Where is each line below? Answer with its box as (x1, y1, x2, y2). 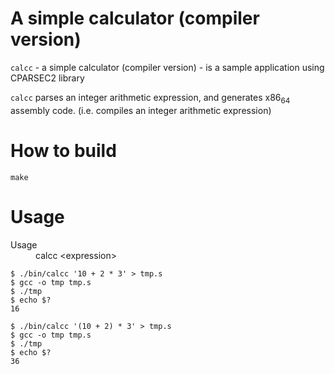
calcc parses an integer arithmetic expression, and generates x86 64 (10, 91, 291, 106)
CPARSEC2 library (10, 72, 85, 84)
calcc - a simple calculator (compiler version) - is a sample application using (10, 61, 325, 73)
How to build (10, 139, 117, 162)
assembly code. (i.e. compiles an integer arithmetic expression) (10, 104, 272, 116)
